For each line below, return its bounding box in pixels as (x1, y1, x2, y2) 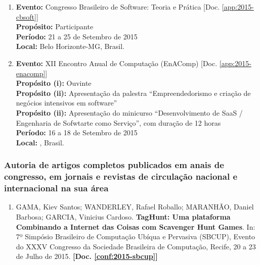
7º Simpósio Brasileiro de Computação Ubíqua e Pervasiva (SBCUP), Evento (16, 231, 255, 242)
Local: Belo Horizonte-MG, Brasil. (16, 41, 125, 51)
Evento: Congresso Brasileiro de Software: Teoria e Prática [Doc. (16, 2, 220, 12)
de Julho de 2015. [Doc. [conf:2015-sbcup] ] (16, 251, 158, 261)
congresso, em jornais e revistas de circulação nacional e (4, 170, 238, 183)
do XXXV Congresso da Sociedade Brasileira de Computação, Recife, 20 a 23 (16, 241, 256, 251)
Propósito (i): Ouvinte (16, 78, 92, 88)
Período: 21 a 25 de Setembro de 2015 (16, 31, 138, 41)
